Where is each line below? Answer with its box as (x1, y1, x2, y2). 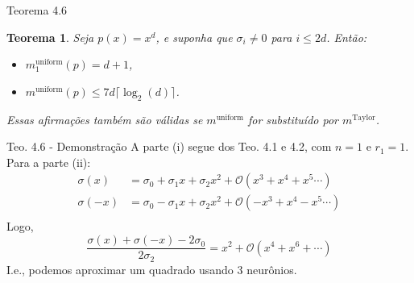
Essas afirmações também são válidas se (6, 110, 203, 127)
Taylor (352, 113, 375, 122)
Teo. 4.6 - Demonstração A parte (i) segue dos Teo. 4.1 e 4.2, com (6, 138, 332, 155)
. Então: (326, 28, 367, 45)
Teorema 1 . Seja (6, 28, 94, 45)
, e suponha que (155, 28, 233, 45)
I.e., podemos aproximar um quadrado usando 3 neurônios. (6, 260, 297, 277)
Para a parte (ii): (6, 153, 91, 170)
